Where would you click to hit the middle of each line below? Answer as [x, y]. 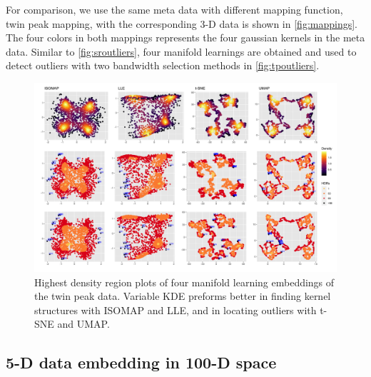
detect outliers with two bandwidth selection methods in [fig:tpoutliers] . [163, 65]
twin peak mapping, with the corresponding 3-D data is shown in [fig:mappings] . [182, 23]
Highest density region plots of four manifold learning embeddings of [184, 282]
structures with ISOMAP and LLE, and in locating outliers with [176, 310]
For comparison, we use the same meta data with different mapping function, [174, 9]
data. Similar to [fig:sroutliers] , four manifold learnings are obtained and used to [181, 51]
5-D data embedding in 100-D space [141, 362]
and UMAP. [83, 324]
